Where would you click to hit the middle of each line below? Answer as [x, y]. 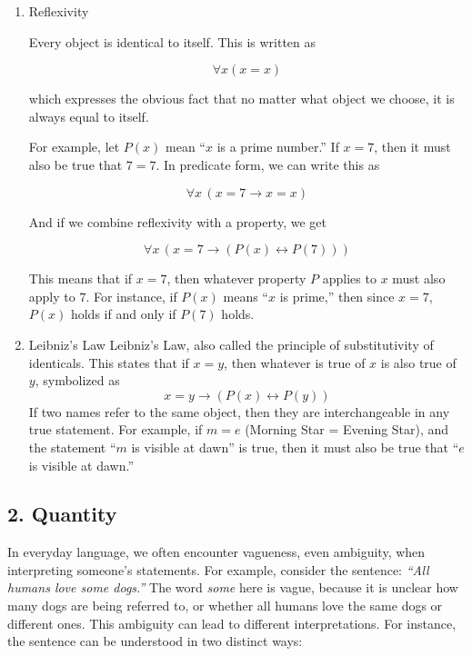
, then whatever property [236, 278]
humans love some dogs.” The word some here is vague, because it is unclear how [233, 587]
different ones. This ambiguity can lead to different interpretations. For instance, [232, 623]
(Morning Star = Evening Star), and [347, 429]
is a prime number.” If [278, 147]
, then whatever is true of [295, 362]
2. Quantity [62, 514]
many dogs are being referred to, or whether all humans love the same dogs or [225, 606]
